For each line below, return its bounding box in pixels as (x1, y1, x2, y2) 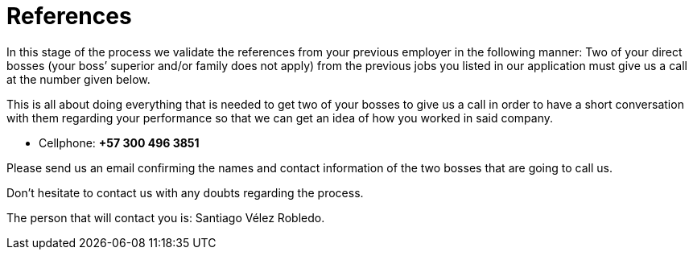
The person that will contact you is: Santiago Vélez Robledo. (6, 210, 325, 225)
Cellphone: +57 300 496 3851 (39, 135, 200, 150)
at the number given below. (6, 72, 151, 86)
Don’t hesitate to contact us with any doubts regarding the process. (6, 185, 364, 200)
